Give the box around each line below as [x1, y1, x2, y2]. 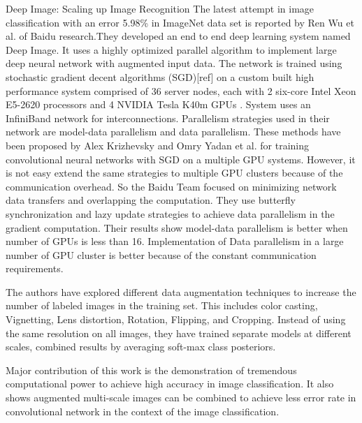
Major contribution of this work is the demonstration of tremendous [6, 362, 297, 377]
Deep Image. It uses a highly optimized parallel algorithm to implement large [6, 42, 337, 57]
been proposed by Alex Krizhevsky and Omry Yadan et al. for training [6, 138, 310, 152]
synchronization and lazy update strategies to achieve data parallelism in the [6, 206, 335, 221]
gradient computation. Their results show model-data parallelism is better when [6, 220, 348, 235]
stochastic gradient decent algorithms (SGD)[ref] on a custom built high [6, 69, 314, 84]
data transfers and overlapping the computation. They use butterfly [6, 193, 296, 207]
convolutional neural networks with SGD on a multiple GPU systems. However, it [6, 151, 356, 166]
